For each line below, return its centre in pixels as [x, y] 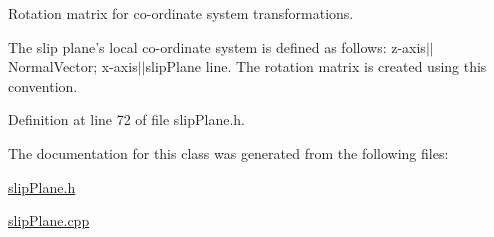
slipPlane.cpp [49, 220]
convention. [43, 85]
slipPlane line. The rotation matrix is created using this [316, 66]
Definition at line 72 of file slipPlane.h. [126, 119]
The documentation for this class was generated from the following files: [228, 152]
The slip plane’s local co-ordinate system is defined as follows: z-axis [217, 46]
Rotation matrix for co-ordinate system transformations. [181, 13]
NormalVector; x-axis [73, 66]
